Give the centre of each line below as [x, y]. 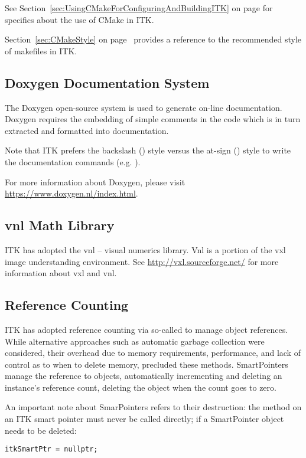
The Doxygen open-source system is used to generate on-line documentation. [144, 107]
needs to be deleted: [41, 430]
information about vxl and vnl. [61, 273]
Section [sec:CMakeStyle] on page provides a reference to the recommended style [153, 39]
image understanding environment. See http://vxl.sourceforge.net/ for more [142, 261]
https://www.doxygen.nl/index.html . [71, 193]
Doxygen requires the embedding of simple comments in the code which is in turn [153, 119]
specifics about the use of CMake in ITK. [79, 19]
